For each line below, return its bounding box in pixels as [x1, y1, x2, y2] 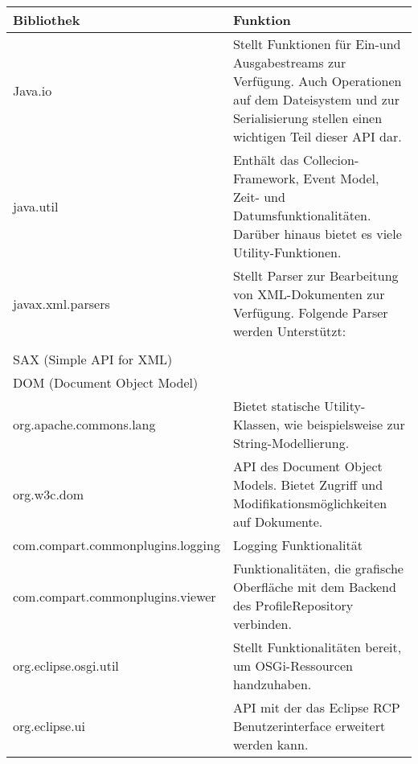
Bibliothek [13, 10, 80, 29]
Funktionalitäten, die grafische [232, 559, 404, 577]
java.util [13, 196, 59, 216]
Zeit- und [232, 187, 285, 206]
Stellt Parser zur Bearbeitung [232, 266, 399, 285]
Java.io [13, 80, 52, 100]
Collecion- [302, 150, 359, 169]
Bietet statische [232, 396, 320, 415]
